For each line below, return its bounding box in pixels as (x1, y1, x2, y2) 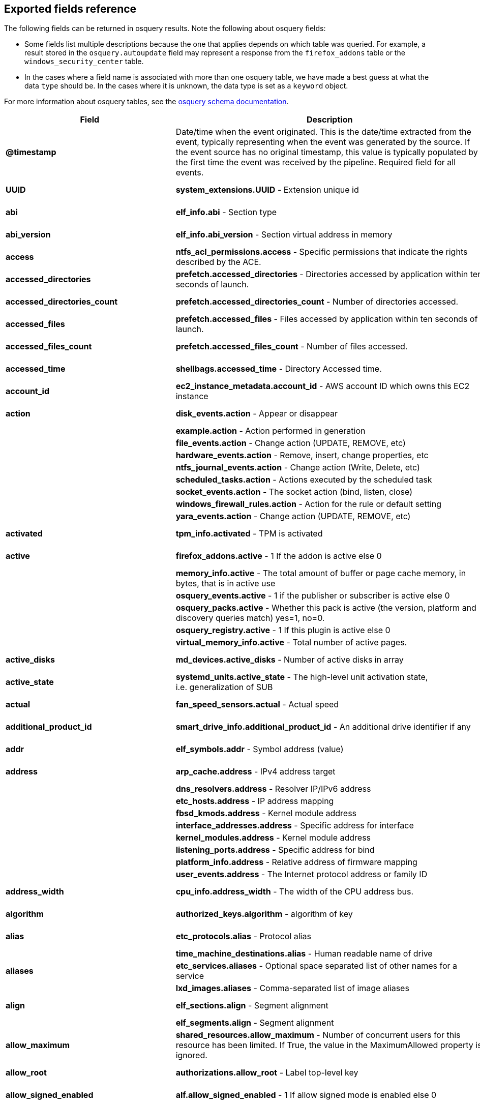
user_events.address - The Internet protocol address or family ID (175, 869, 428, 880)
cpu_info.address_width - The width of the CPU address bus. (175, 886, 414, 897)
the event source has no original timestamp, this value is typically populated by (175, 147, 478, 158)
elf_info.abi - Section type (175, 207, 277, 218)
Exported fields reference (4, 3, 137, 15)
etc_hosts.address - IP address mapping (175, 796, 334, 807)
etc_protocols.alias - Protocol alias (175, 931, 311, 942)
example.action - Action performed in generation (175, 426, 366, 436)
